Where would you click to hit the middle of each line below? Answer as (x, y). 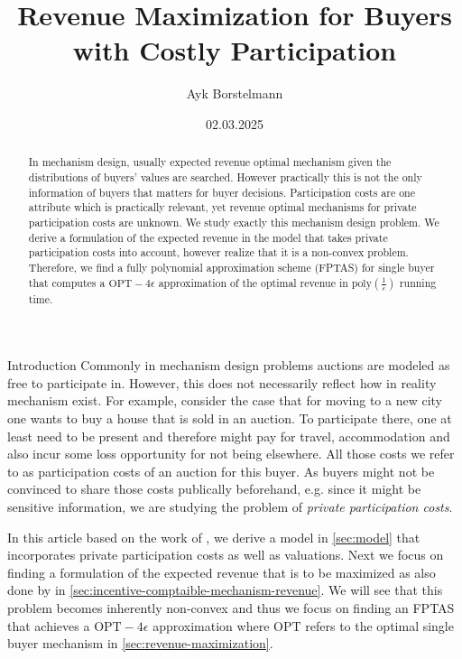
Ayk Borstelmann (235, 93)
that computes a (67, 282)
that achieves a (49, 625)
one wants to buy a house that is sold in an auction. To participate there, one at (230, 418)
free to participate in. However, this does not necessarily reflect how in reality (222, 382)
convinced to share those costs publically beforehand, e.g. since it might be (214, 489)
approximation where (211, 625)
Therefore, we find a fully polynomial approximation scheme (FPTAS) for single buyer (231, 267)
